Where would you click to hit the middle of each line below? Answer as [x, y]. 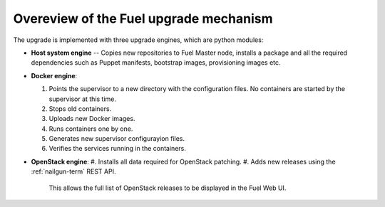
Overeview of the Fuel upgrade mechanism [143, 18]
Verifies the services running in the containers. [118, 149]
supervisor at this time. [83, 99]
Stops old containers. [80, 108]
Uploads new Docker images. [92, 119]
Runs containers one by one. [91, 129]
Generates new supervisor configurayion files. [117, 139]
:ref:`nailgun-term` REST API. [73, 171]
